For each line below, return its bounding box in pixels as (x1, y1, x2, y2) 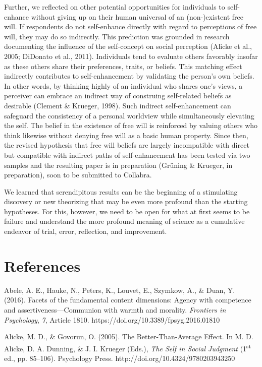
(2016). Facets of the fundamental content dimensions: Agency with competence (4, 294, 251, 305)
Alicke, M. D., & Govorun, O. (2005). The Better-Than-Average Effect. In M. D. (4, 331, 253, 342)
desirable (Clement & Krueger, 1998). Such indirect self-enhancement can (4, 100, 231, 110)
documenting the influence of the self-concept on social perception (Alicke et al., (4, 41, 252, 51)
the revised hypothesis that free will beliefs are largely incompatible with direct (4, 140, 249, 150)
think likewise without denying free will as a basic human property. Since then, (4, 130, 248, 140)
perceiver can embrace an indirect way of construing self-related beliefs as (4, 90, 232, 101)
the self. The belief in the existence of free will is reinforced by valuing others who (4, 120, 258, 131)
